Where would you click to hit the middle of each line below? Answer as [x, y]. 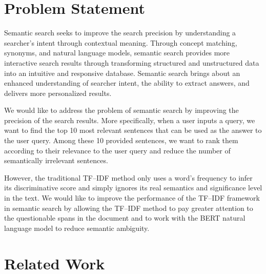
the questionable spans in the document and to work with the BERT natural [125, 218]
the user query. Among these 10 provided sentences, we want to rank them [121, 140]
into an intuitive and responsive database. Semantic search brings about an [122, 73]
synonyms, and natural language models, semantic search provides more [117, 53]
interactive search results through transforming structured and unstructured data [132, 62]
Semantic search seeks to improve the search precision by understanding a [120, 33]
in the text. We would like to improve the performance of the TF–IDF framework [132, 198]
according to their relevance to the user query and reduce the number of [117, 150]
